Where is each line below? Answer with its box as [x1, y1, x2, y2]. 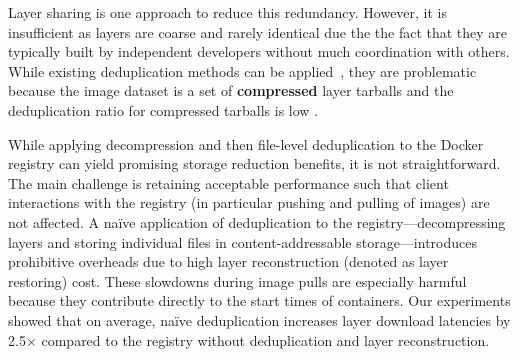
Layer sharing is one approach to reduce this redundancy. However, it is [8, 2, 448, 22]
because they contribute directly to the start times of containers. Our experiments [8, 290, 511, 311]
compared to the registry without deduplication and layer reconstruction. [41, 329, 490, 350]
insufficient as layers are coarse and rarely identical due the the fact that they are [8, 21, 508, 42]
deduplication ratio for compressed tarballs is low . [8, 99, 319, 120]
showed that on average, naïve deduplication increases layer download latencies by [8, 309, 511, 330]
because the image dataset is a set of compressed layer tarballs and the [8, 80, 454, 101]
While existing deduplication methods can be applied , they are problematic [8, 60, 477, 81]
